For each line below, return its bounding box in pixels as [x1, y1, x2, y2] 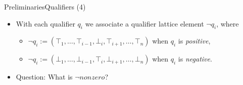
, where [216, 18, 239, 28]
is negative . [178, 53, 212, 64]
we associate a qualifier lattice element [85, 18, 204, 28]
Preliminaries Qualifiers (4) [4, 1, 86, 11]
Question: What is [16, 71, 73, 82]
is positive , [178, 35, 211, 46]
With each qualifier [16, 18, 75, 28]
